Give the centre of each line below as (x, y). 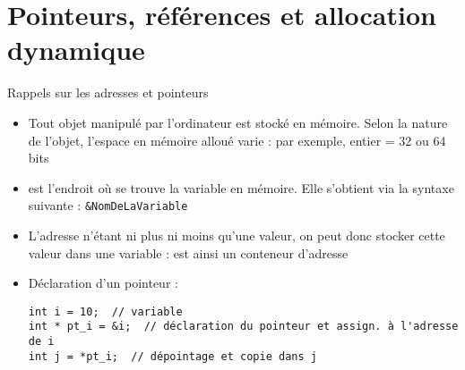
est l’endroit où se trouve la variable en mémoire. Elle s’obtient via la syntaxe (241, 187)
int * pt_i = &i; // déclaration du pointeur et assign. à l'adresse (243, 327)
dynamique (76, 50)
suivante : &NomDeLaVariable (108, 205)
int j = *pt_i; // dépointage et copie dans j (172, 356)
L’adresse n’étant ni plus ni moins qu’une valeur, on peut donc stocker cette (237, 235)
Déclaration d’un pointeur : (103, 283)
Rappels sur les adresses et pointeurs (108, 92)
